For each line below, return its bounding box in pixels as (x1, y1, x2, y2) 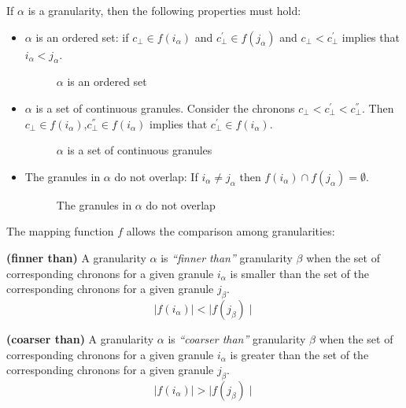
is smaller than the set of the (230, 265, 369, 281)
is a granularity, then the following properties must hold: (28, 2, 301, 18)
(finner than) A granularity (6, 249, 146, 265)
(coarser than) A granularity (6, 330, 154, 347)
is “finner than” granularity (161, 249, 293, 265)
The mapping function (6, 223, 114, 239)
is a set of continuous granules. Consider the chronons (35, 99, 295, 116)
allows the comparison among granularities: (126, 223, 335, 239)
